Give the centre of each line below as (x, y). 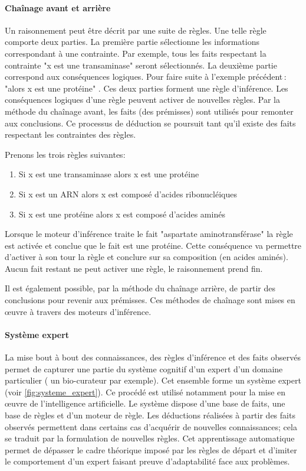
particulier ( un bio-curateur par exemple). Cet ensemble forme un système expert (153, 380)
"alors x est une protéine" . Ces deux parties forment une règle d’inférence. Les (147, 88)
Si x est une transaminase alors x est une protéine (109, 174)
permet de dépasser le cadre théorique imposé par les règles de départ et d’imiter (151, 449)
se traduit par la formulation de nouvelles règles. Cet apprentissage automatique (150, 438)
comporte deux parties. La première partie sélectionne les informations (132, 42)
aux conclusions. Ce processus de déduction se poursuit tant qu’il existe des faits (150, 123)
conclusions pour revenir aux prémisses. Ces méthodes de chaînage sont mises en (150, 300)
